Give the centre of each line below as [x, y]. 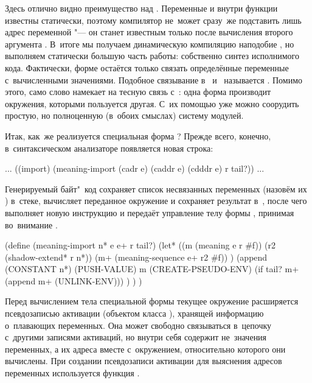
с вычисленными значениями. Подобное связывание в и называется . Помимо [154, 79]
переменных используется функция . [72, 373]
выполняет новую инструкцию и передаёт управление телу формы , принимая [150, 212]
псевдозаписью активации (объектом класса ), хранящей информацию [134, 313]
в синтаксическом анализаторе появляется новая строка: [109, 148]
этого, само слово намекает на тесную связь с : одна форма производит [138, 92]
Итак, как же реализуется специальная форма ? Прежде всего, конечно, [138, 135]
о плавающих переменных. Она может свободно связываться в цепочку [138, 325]
